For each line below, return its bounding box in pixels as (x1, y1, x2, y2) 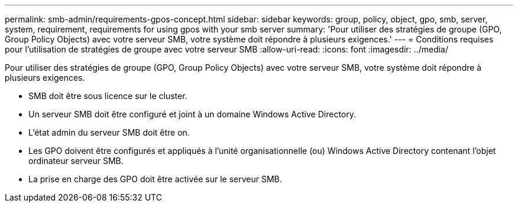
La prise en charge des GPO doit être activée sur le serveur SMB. (28, 174, 282, 184)
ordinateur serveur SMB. (28, 156, 124, 166)
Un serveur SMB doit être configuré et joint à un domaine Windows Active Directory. (28, 109, 356, 119)
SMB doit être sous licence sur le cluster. (28, 91, 187, 101)
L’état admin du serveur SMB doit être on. (28, 127, 190, 137)
